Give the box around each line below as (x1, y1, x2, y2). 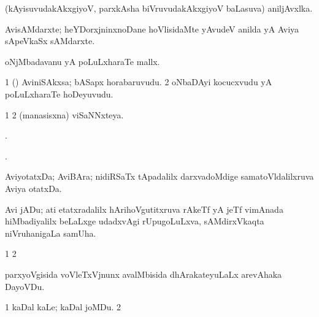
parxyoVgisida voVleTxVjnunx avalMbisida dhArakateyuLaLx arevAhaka (5, 267, 282, 280)
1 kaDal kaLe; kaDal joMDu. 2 (5, 300, 121, 313)
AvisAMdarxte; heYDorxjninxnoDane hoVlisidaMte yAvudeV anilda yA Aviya (5, 22, 299, 35)
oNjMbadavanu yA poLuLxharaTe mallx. (5, 55, 160, 67)
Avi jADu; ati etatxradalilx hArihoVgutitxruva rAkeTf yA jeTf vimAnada (5, 202, 283, 215)
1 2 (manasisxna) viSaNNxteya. (5, 108, 124, 121)
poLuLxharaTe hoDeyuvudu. (5, 87, 113, 100)
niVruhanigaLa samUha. (5, 226, 96, 239)
